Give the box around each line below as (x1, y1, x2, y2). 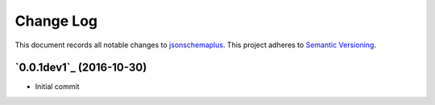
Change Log (14, 12, 98, 30)
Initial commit (35, 82, 80, 91)
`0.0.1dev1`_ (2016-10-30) (14, 61, 147, 75)
